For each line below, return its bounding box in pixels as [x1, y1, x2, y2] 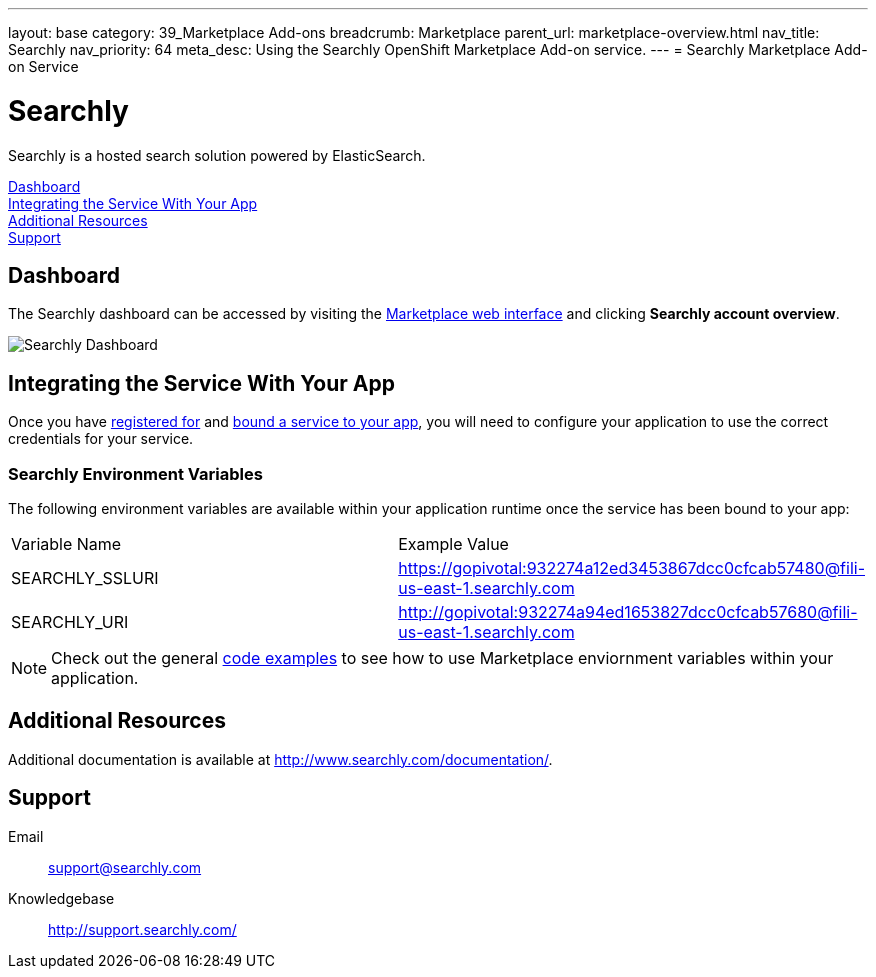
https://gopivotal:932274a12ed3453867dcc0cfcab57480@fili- [398, 557, 865, 578]
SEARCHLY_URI [11, 611, 129, 632]
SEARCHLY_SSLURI [11, 567, 159, 588]
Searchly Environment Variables [8, 463, 263, 484]
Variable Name [11, 533, 122, 554]
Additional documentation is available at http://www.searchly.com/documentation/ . [8, 750, 553, 768]
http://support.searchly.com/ [48, 920, 237, 938]
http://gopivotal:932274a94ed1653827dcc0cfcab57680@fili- [398, 601, 858, 622]
